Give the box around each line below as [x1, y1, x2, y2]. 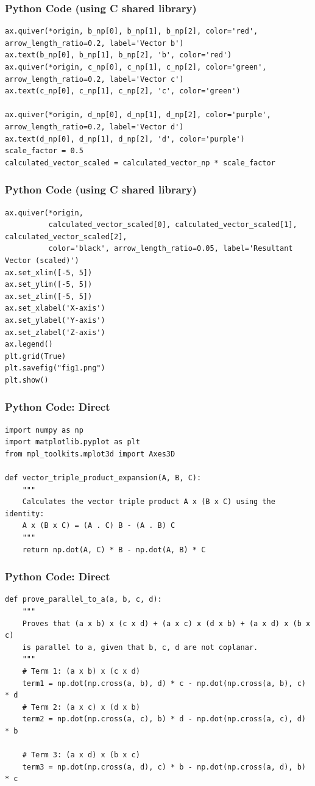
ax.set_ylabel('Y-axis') [5, 315, 105, 325]
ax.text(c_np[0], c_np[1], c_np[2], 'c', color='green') [5, 87, 241, 96]
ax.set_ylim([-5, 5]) [5, 280, 93, 289]
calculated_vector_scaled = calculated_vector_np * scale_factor [5, 158, 275, 167]
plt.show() [5, 375, 49, 384]
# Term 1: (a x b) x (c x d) [22, 667, 140, 676]
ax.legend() [5, 340, 53, 349]
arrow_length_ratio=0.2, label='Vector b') [5, 38, 184, 48]
